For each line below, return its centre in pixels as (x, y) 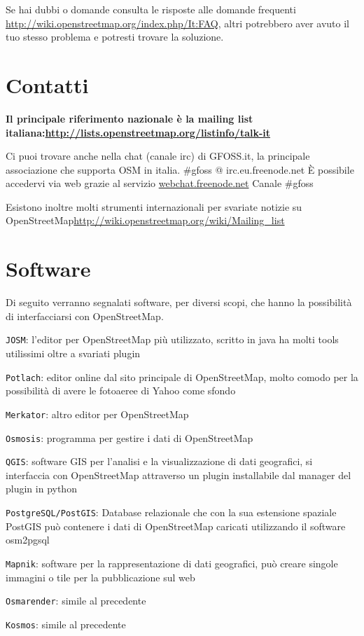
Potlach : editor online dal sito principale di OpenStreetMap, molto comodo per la (182, 376)
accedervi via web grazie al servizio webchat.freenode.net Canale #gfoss (160, 183)
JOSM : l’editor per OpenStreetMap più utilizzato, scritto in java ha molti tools (172, 339)
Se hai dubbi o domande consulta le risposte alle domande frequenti (151, 9)
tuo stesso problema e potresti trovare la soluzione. (115, 37)
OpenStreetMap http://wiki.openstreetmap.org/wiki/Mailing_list (145, 220)
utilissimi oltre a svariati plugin (73, 353)
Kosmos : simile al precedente (66, 624)
